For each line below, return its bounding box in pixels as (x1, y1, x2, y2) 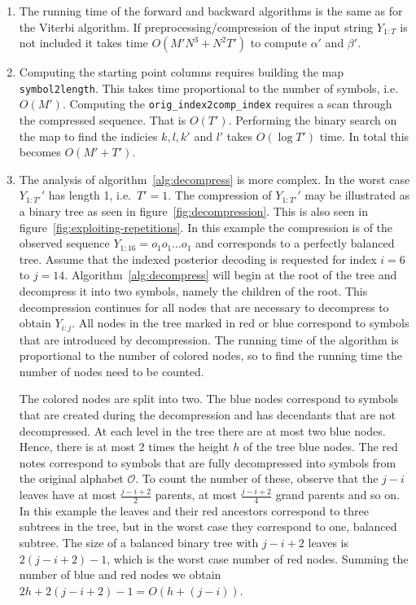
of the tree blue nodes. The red (243, 438, 398, 455)
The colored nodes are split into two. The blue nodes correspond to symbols (19, 390, 399, 407)
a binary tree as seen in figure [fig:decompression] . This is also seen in (19, 203, 368, 220)
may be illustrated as (304, 186, 410, 204)
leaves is (308, 534, 349, 551)
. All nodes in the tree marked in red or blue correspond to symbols (72, 314, 409, 331)
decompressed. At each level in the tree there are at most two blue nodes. (19, 422, 386, 439)
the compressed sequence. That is (19, 112, 186, 129)
